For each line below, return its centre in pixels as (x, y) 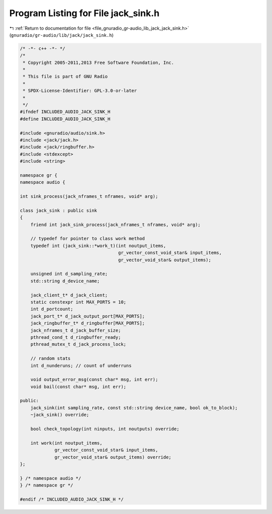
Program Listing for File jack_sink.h (84, 13)
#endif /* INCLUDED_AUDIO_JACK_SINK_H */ (72, 499)
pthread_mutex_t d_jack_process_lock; (78, 344)
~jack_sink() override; (60, 415)
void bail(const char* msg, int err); (78, 387)
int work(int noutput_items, (66, 443)
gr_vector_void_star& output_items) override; (113, 457)
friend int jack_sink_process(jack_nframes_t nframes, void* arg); (116, 225)
